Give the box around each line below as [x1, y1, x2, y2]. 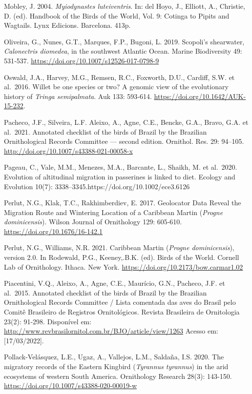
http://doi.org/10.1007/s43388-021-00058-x [4, 145, 133, 156]
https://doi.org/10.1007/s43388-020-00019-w [4, 380, 137, 391]
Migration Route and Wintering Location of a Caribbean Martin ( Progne [4, 207, 223, 217]
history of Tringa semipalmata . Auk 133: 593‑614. [4, 91, 152, 101]
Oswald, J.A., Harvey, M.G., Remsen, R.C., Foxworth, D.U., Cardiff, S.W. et [4, 72, 235, 82]
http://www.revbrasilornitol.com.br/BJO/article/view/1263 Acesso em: [4, 326, 218, 336]
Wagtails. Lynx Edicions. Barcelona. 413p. [4, 20, 131, 30]
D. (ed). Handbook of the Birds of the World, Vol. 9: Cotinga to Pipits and [4, 10, 230, 20]
